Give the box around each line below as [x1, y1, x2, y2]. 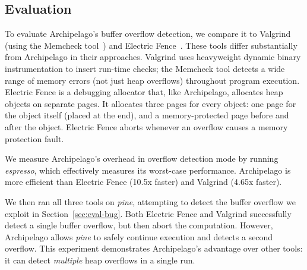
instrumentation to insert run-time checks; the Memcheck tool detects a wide [5, 62, 285, 74]
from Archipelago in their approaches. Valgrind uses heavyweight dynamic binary [5, 51, 301, 63]
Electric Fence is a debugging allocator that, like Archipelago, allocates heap [5, 86, 283, 98]
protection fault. [5, 132, 64, 145]
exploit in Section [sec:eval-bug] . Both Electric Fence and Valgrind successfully [5, 207, 292, 219]
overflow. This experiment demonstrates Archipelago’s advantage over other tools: [5, 242, 303, 255]
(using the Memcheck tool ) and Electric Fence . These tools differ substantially [5, 39, 297, 51]
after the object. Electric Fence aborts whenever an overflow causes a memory [5, 120, 288, 133]
